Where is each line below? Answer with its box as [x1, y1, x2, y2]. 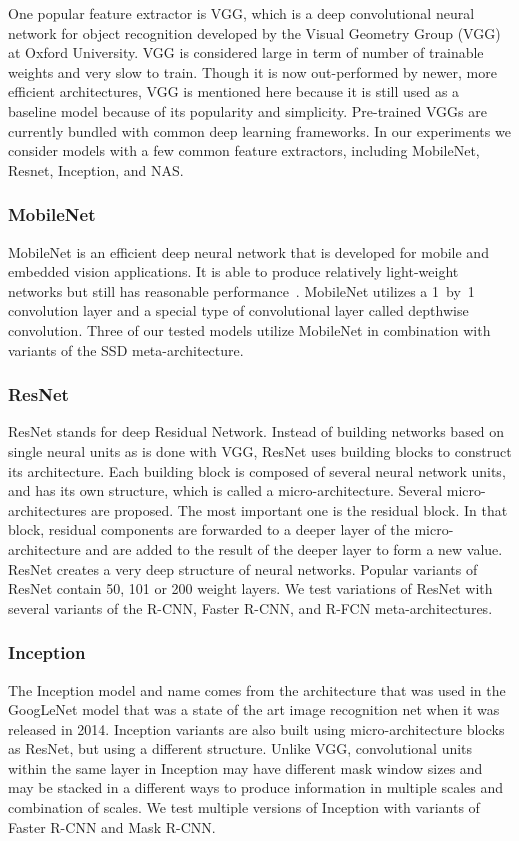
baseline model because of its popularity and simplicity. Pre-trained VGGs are [8, 100, 487, 121]
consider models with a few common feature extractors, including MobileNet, [8, 140, 480, 161]
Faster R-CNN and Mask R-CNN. [8, 816, 216, 837]
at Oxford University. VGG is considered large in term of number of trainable [8, 42, 484, 63]
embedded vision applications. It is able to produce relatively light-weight [8, 261, 459, 282]
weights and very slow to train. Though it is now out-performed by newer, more [8, 61, 497, 82]
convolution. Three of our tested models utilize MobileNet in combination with [8, 319, 491, 340]
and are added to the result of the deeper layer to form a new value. [85, 538, 503, 559]
